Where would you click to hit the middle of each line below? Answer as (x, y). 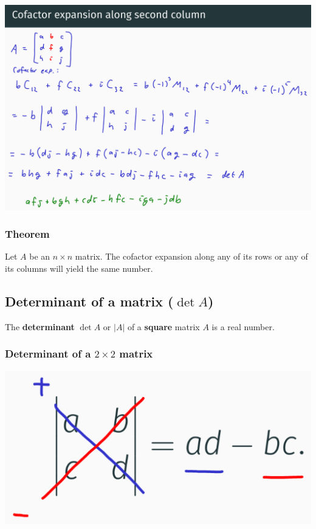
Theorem (27, 234)
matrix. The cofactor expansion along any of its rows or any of (191, 256)
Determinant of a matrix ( (89, 301)
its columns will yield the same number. (79, 268)
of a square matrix (163, 326)
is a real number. (243, 326)
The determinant (40, 326)
